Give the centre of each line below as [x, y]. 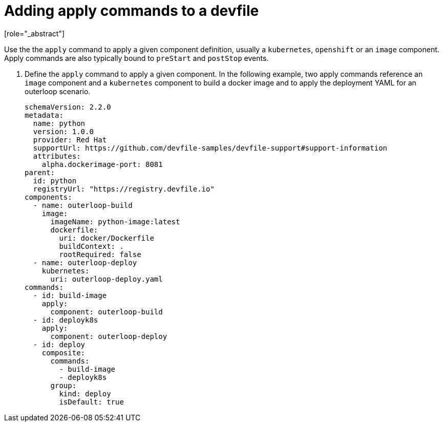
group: [64, 385]
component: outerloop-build [107, 312]
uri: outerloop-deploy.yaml [107, 279]
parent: [40, 172]
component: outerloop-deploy [109, 336]
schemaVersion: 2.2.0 [68, 107]
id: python [55, 180]
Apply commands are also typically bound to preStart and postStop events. [136, 58]
